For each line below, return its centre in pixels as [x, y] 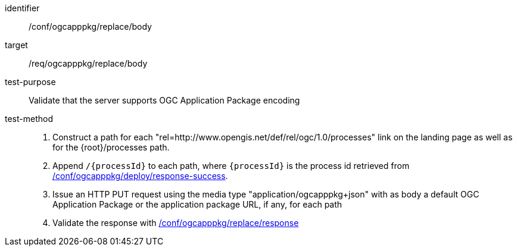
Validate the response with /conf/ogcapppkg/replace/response [176, 223]
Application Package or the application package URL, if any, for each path [197, 204]
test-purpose [30, 82]
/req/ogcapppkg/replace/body [88, 63]
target [16, 45]
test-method [29, 119]
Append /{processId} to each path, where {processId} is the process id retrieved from [231, 166]
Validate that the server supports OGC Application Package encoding [164, 100]
